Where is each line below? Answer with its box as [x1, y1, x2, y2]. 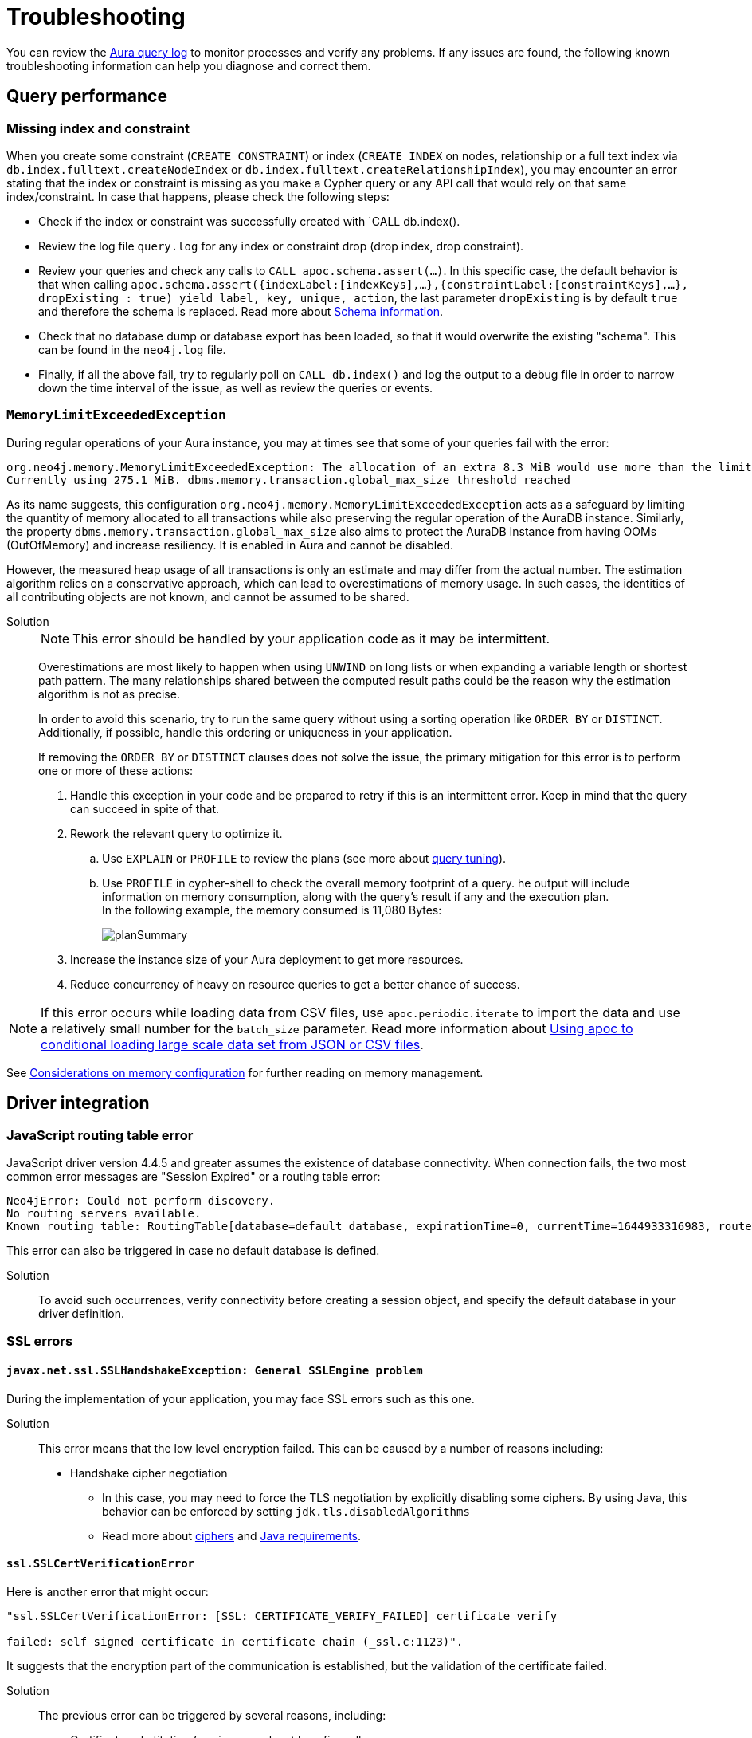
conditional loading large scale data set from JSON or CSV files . [41, 1036, 424, 1052]
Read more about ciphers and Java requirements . [102, 1528, 362, 1543]
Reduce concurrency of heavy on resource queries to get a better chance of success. [70, 977, 520, 991]
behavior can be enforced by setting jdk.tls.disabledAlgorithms [102, 1504, 470, 1518]
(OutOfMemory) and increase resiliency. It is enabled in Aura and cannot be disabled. [6, 537, 454, 552]
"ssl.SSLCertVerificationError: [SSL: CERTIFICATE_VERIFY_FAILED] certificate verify [6, 1609, 558, 1622]
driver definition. [38, 1306, 124, 1320]
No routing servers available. [6, 1206, 202, 1220]
